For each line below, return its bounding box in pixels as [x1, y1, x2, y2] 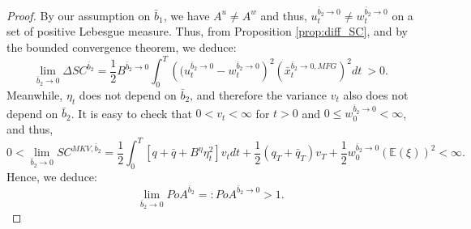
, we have [163, 6, 210, 23]
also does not [343, 86, 409, 103]
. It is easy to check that [71, 104, 192, 121]
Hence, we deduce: [6, 168, 97, 184]
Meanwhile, [6, 86, 63, 103]
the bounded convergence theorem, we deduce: [6, 38, 237, 55]
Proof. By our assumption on [6, 6, 151, 23]
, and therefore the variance [190, 86, 328, 103]
